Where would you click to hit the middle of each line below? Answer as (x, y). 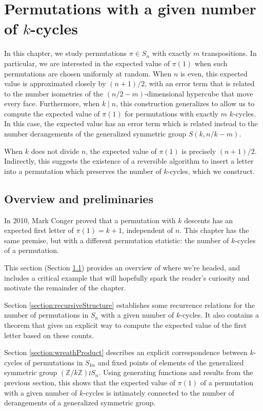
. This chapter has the (214, 230)
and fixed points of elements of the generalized (171, 362)
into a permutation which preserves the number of (83, 171)
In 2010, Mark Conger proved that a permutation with (90, 220)
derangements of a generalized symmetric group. (80, 403)
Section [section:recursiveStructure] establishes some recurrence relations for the (129, 305)
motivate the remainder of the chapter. (65, 288)
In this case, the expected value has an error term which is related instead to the (131, 123)
